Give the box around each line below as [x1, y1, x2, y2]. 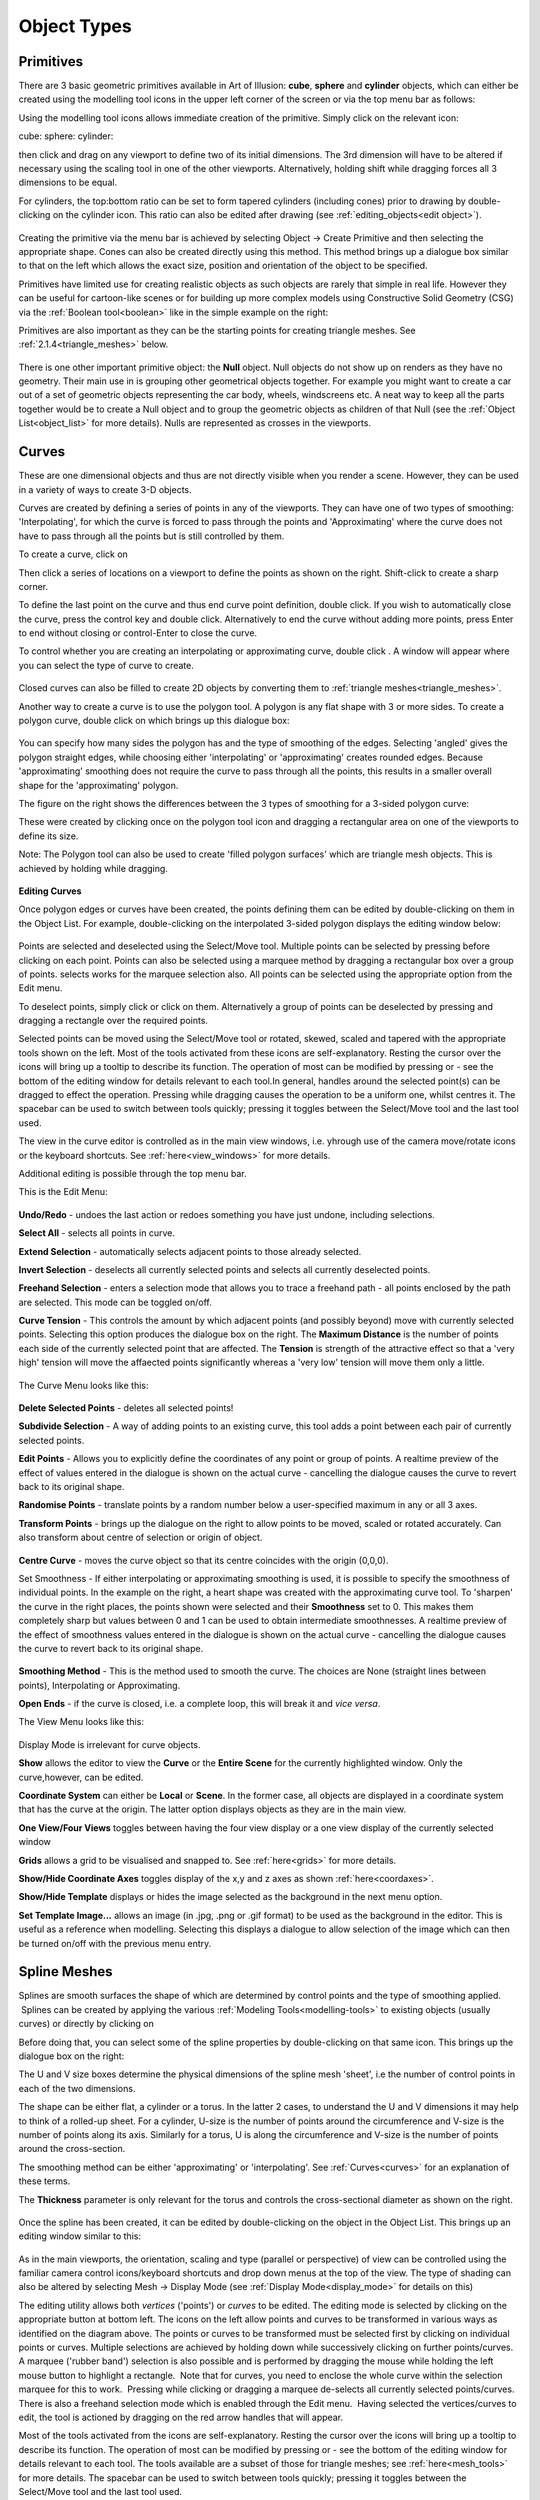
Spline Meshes [18, 1963, 114, 1980]
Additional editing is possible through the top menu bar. [18, 1167, 247, 1179]
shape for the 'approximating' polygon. [18, 779, 179, 791]
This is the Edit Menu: [18, 1186, 108, 1198]
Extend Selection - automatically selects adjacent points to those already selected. [18, 1245, 362, 1257]
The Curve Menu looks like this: [18, 1379, 149, 1391]
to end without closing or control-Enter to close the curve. [18, 627, 258, 639]
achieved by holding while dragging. [18, 862, 169, 874]
